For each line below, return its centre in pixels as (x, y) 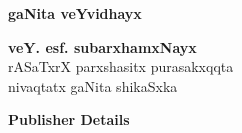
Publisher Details (69, 119)
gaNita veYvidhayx (75, 13)
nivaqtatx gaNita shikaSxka (93, 85)
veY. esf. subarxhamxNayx (102, 46)
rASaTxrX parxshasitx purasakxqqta (121, 66)
